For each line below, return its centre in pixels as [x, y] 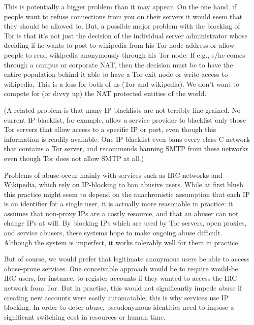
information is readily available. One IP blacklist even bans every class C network [127, 139]
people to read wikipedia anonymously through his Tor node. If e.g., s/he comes [125, 54]
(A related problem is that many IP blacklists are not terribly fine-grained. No [122, 110]
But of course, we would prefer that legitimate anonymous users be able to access [127, 259]
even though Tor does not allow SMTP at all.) [74, 158]
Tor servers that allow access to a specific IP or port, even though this [110, 129]
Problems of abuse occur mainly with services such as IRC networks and [113, 175]
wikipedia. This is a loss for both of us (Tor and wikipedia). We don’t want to [122, 83]
